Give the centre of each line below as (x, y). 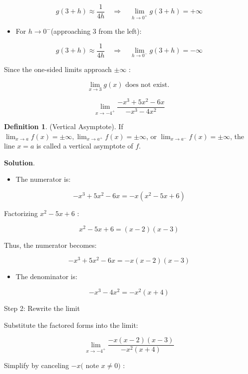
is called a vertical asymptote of (85, 146)
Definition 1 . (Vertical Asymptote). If (64, 126)
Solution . (20, 162)
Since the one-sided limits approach (58, 69)
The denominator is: (46, 276)
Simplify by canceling (37, 365)
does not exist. (147, 85)
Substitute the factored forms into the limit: (71, 325)
